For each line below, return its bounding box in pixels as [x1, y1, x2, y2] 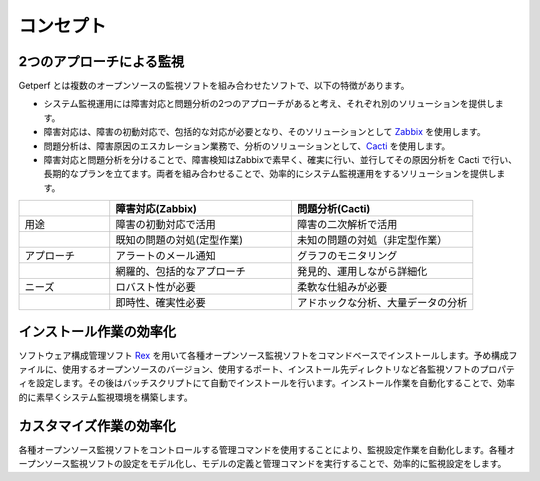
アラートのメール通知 [115, 249, 216, 263]
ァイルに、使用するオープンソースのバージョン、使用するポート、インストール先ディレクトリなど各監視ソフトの [18, 363, 480, 375]
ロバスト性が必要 [115, 280, 196, 294]
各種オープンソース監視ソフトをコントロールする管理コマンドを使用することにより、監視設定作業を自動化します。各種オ [18, 443, 516, 455]
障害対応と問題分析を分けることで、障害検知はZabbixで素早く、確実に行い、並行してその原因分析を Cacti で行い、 [43, 154, 517, 166]
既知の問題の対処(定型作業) [115, 233, 244, 247]
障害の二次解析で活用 [296, 218, 398, 232]
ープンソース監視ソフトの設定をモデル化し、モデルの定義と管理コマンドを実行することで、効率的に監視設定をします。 [18, 458, 507, 470]
